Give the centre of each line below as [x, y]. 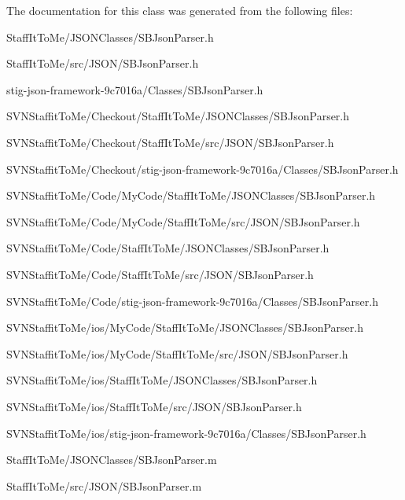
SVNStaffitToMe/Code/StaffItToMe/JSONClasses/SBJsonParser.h [168, 248]
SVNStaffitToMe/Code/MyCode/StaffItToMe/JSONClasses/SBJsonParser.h [191, 195]
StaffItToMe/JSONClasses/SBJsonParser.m [112, 460]
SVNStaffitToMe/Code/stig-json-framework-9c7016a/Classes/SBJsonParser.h [192, 301]
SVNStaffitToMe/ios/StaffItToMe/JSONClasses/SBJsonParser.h [162, 380]
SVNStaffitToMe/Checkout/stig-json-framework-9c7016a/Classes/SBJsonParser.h [202, 169]
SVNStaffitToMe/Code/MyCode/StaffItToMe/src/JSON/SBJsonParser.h [183, 221]
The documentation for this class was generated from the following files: [180, 10]
